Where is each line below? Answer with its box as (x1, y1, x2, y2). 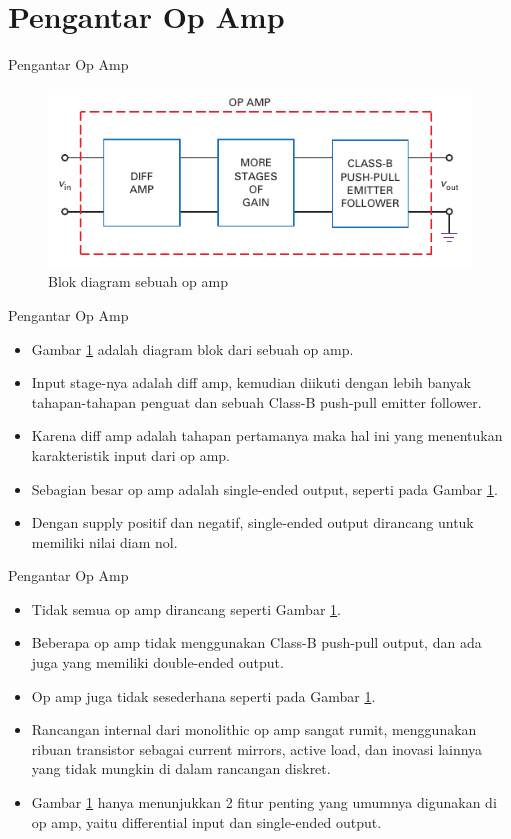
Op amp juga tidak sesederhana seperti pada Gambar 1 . (31, 685, 376, 706)
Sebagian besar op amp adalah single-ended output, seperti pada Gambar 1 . (31, 478, 498, 499)
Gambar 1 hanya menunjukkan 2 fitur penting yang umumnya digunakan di (31, 792, 497, 813)
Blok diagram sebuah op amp (48, 271, 228, 292)
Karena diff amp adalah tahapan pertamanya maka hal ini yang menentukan (31, 425, 503, 446)
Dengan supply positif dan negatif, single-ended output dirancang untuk (31, 512, 474, 533)
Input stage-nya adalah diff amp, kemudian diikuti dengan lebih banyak (31, 372, 471, 393)
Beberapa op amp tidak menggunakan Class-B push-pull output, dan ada (31, 632, 482, 653)
